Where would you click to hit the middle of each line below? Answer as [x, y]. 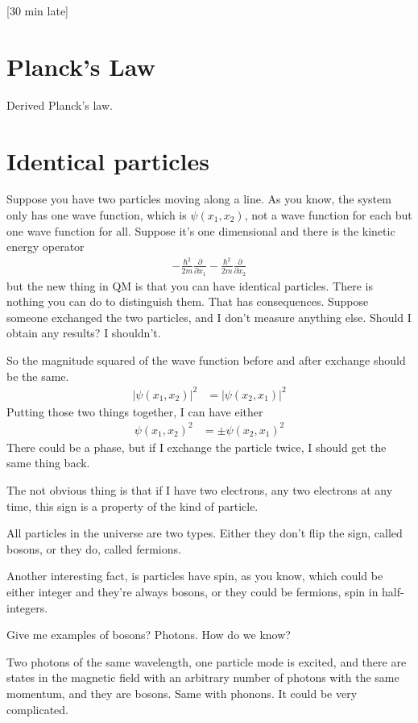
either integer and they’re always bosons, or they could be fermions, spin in [192, 592]
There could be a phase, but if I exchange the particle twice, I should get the [197, 447]
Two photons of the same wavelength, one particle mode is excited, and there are [207, 661]
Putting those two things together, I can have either [135, 411]
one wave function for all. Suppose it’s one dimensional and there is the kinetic [201, 230]
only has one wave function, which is [97, 215]
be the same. [38, 376]
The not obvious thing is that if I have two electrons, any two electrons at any [200, 490]
